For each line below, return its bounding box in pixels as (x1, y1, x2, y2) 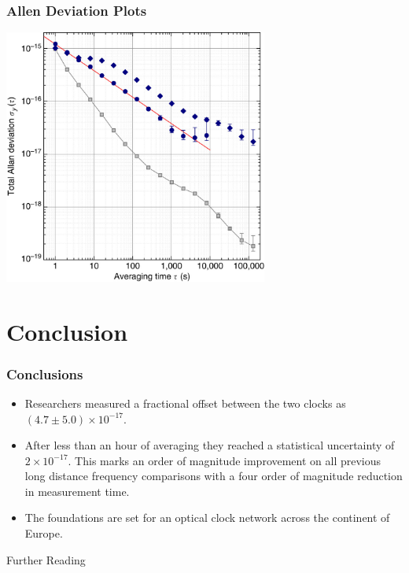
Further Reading (6, 551, 86, 567)
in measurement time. (24, 482, 130, 499)
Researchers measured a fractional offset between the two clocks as (24, 394, 346, 411)
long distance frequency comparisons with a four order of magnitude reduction (24, 468, 403, 484)
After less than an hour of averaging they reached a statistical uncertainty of (24, 437, 395, 453)
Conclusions (6, 364, 83, 383)
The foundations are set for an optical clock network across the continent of (24, 509, 390, 526)
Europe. (24, 525, 63, 542)
